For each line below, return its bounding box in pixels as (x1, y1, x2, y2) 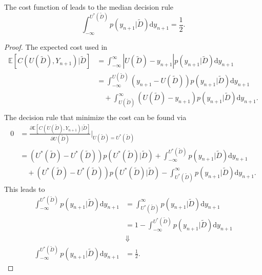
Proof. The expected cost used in (4, 41, 108, 52)
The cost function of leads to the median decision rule (4, 2, 174, 12)
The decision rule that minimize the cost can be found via (4, 111, 187, 122)
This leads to (4, 183, 45, 194)
